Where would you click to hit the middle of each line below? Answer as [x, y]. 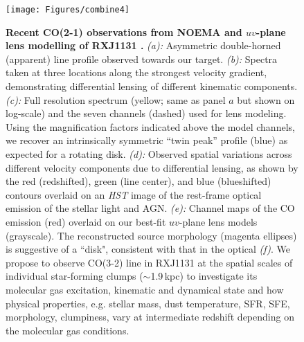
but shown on [266, 99]
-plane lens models [218, 221]
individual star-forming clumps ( [74, 276]
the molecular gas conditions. [68, 330]
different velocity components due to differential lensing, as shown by [152, 167]
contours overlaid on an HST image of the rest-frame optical [134, 194]
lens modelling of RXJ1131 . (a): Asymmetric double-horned [143, 45]
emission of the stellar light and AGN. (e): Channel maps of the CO [150, 208]
